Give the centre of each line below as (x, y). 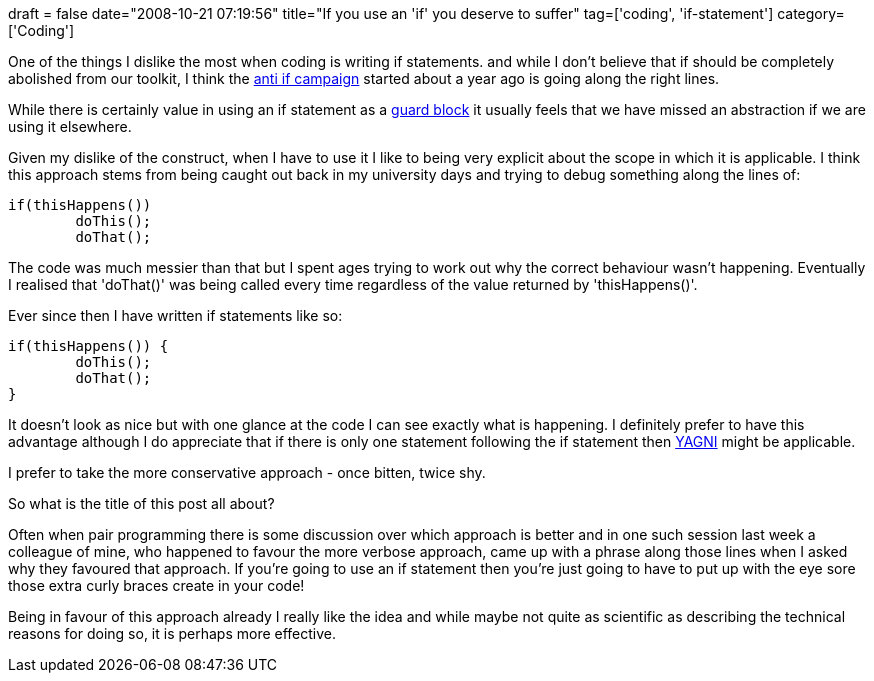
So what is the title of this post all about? (141, 503)
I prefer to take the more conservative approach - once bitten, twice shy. (247, 472)
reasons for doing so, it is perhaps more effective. (172, 633)
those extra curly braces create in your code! (156, 585)
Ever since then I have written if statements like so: (175, 315)
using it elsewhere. (70, 126)
